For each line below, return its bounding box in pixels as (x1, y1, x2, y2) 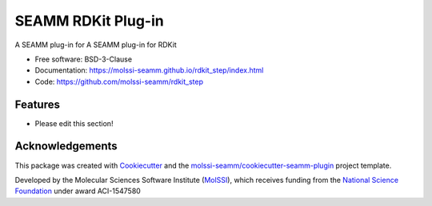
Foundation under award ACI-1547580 (14, 186, 142, 196)
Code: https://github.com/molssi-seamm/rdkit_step (34, 77, 204, 86)
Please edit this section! (34, 118, 114, 128)
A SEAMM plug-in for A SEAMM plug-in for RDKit (14, 40, 177, 50)
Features (14, 97, 60, 111)
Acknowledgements (14, 140, 118, 153)
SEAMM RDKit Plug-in (14, 12, 164, 30)
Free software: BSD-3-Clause (34, 54, 132, 64)
